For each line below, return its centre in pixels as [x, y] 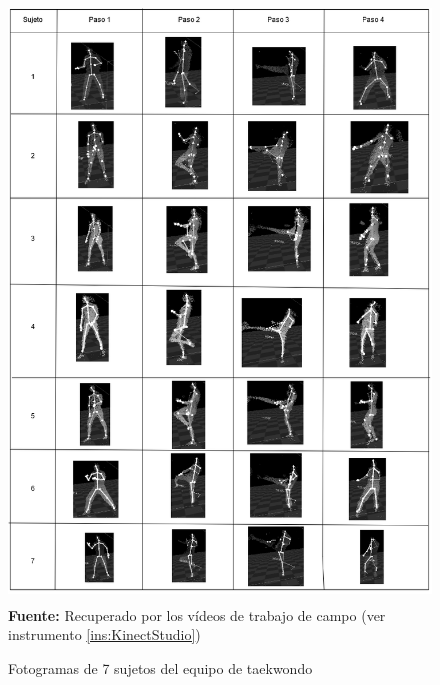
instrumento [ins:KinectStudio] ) [104, 634]
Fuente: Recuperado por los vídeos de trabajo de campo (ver [197, 614]
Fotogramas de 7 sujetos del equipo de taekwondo [160, 667]
